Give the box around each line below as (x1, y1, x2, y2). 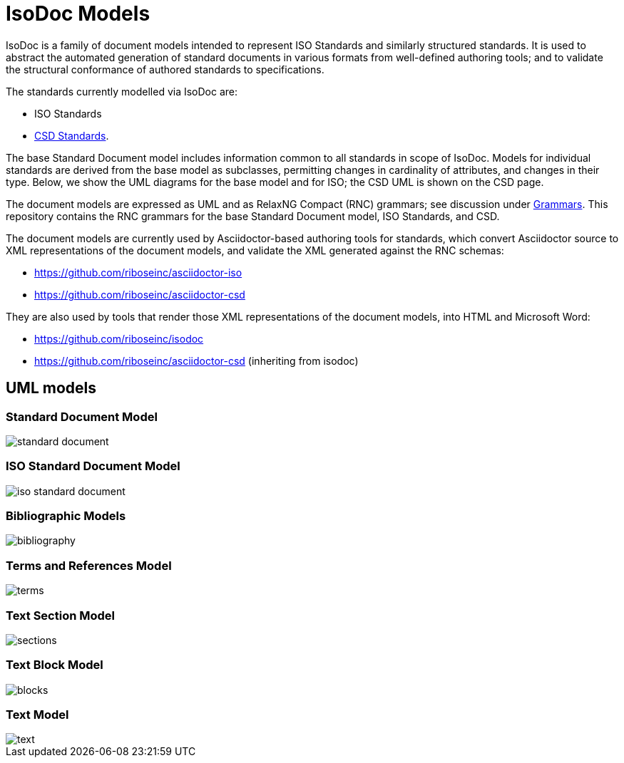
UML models (6, 379, 97, 398)
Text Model (6, 707, 69, 722)
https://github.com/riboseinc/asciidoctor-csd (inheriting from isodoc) (34, 354, 359, 367)
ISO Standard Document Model (6, 459, 180, 474)
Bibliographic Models (6, 509, 126, 524)
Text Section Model (6, 608, 116, 623)
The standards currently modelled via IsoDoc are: (6, 85, 238, 98)
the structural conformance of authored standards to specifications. (6, 63, 324, 76)
